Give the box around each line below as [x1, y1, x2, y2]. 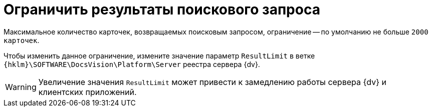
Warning [5, 81, 37, 92]
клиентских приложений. [38, 86, 137, 97]
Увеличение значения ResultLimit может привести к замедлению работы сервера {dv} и [38, 76, 386, 87]
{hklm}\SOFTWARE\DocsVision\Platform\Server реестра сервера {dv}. [4, 59, 260, 68]
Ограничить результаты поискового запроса [4, 1, 320, 18]
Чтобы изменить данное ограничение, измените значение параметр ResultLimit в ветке [4, 51, 315, 60]
